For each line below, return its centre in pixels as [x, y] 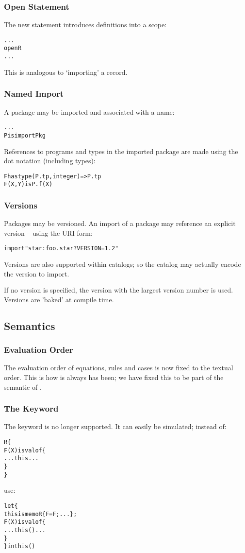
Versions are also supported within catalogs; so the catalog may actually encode [122, 264]
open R [13, 48]
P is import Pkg [25, 135]
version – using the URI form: [48, 233]
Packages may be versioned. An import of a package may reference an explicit [120, 223]
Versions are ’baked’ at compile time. [59, 299]
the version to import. [37, 273]
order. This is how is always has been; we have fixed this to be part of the [114, 377]
